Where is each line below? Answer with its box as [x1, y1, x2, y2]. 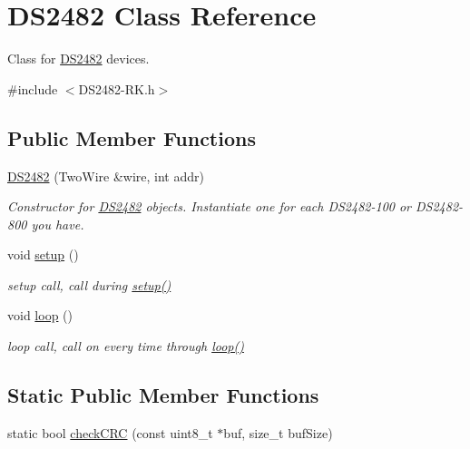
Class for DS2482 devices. [7, 49, 150, 68]
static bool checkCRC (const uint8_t [7, 423, 213, 442]
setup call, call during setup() [7, 275, 171, 294]
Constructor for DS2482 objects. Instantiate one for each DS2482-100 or [7, 197, 412, 216]
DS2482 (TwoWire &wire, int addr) [7, 166, 204, 185]
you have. [31, 214, 84, 233]
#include [7, 79, 58, 98]
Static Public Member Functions [7, 381, 319, 409]
